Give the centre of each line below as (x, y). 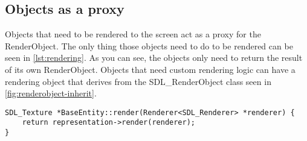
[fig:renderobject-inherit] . (51, 93)
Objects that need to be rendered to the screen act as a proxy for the (133, 34)
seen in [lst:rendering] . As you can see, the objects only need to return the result (154, 58)
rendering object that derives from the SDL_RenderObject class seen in (138, 81)
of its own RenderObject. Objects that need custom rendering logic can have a (150, 69)
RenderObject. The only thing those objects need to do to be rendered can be (149, 45)
